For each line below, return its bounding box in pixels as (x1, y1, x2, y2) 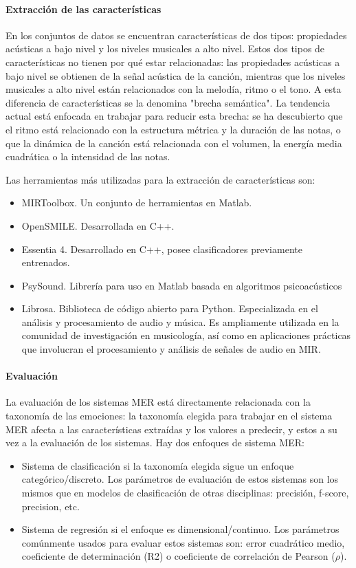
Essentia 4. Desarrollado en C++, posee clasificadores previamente (21, 241, 302, 256)
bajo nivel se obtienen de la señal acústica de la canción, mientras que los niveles (5, 68, 346, 83)
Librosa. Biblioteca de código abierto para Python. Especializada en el (21, 301, 318, 316)
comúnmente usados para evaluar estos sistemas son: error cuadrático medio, (21, 535, 345, 549)
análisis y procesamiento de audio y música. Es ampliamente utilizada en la (21, 314, 340, 329)
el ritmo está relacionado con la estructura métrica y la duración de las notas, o (5, 122, 341, 136)
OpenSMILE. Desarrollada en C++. (21, 218, 175, 232)
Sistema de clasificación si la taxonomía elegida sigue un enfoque (21, 458, 294, 472)
